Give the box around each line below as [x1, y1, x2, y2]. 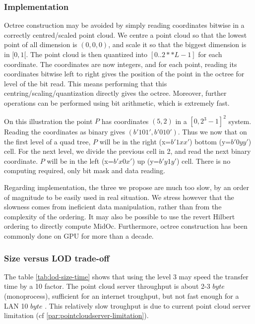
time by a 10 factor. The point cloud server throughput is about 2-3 [4, 281, 210, 291]
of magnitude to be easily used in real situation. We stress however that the [4, 192, 234, 202]
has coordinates [101, 116, 149, 126]
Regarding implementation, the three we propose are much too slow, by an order [4, 182, 250, 193]
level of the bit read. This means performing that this [4, 78, 167, 88]
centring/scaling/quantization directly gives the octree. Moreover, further [4, 88, 227, 98]
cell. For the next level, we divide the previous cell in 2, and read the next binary [4, 146, 251, 156]
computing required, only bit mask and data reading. [4, 165, 165, 176]
